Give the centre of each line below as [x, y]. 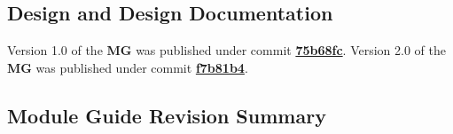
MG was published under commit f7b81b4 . [128, 67]
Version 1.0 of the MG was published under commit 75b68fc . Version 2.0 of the [227, 50]
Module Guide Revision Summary [167, 115]
